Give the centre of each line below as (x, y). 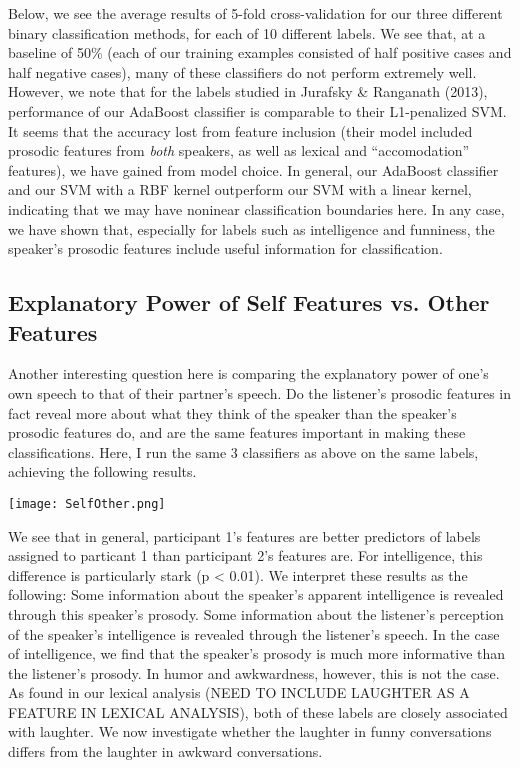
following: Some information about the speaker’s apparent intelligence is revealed (256, 594)
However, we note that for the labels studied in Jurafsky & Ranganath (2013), (248, 91)
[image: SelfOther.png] (87, 503)
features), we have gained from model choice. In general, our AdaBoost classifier (253, 169)
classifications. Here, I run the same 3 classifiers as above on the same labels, (243, 451)
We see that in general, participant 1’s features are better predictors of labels (244, 535)
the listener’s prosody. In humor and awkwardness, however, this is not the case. (254, 672)
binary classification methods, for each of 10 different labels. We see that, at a (247, 32)
